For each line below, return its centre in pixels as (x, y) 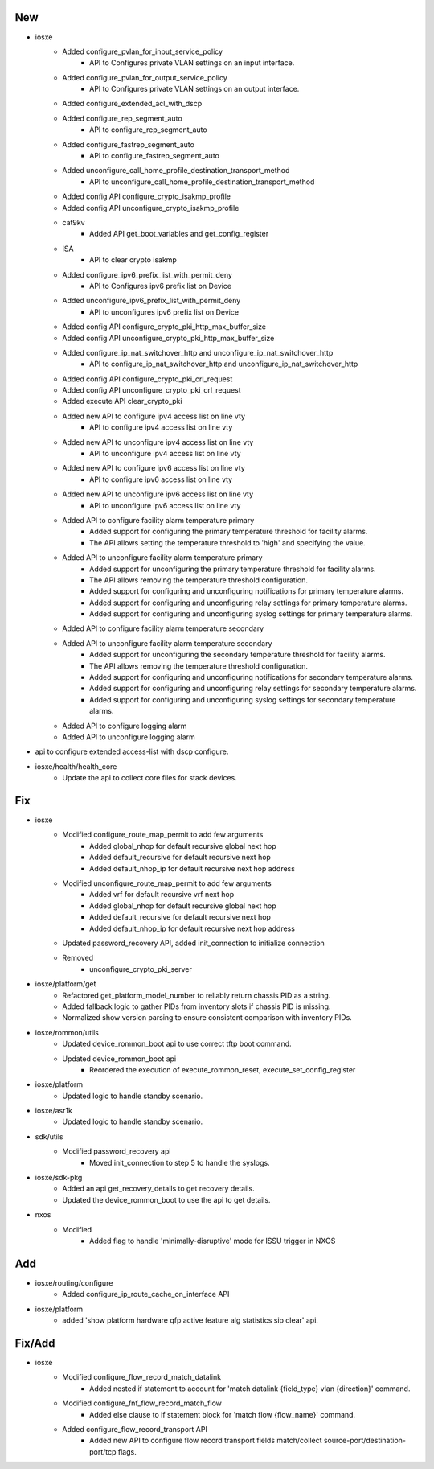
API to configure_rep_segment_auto (149, 130)
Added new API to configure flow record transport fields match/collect (206, 1441)
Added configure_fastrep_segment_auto (128, 144)
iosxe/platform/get (66, 984)
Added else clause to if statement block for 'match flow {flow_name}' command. (223, 1414)
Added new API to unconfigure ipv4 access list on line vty (158, 442)
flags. (127, 1451)
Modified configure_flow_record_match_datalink (141, 1377)
